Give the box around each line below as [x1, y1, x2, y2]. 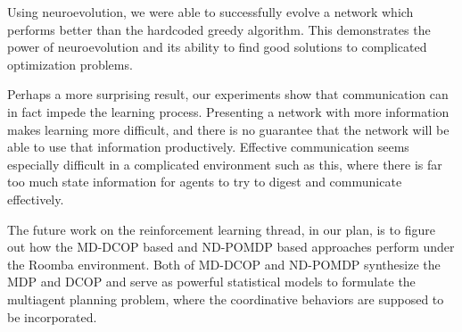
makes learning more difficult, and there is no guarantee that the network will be [7, 120, 450, 138]
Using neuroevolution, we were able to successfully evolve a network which [7, 3, 414, 21]
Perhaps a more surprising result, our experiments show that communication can [7, 85, 449, 104]
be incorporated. [7, 307, 97, 326]
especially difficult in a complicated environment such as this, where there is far [7, 154, 442, 173]
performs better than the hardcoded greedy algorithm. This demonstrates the [7, 20, 431, 38]
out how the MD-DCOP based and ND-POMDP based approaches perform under [7, 237, 455, 256]
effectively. [7, 189, 64, 208]
